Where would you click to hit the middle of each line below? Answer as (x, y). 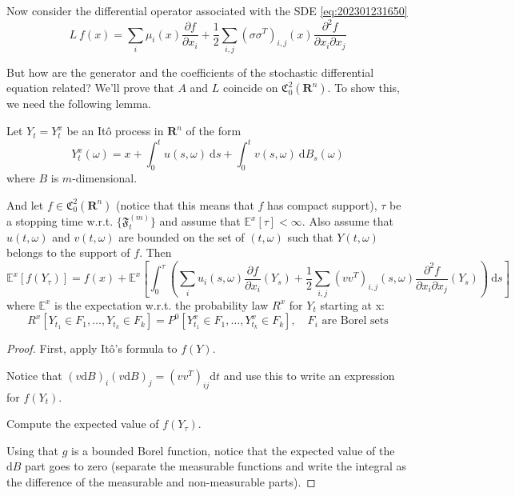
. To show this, (363, 88)
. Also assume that (348, 221)
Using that (33, 450)
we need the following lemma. (79, 104)
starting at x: (353, 304)
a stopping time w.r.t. (60, 221)
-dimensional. (105, 177)
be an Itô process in (115, 131)
